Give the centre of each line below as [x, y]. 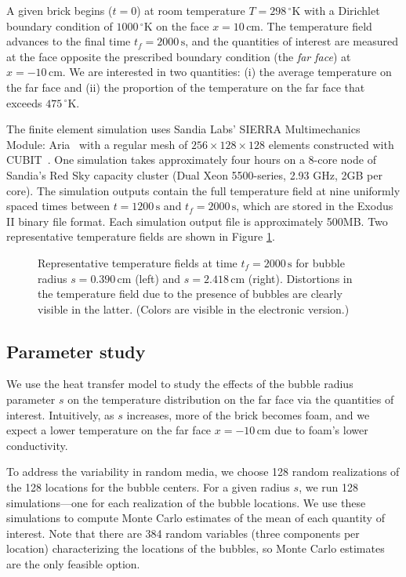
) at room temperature [191, 10]
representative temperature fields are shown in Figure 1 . [141, 236]
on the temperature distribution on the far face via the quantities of [231, 399]
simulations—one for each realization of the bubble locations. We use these [186, 502]
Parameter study [76, 351]
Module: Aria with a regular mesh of [97, 144]
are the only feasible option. [73, 564]
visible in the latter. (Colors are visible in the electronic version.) [194, 308]
